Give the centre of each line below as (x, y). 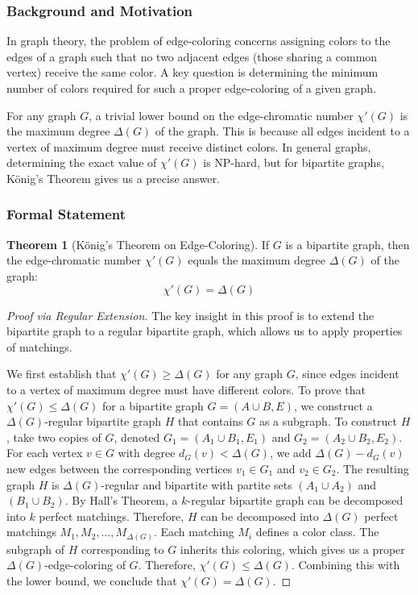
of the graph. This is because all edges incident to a (282, 131)
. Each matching (194, 532)
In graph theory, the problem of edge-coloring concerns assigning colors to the (199, 41)
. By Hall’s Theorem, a (121, 500)
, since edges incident (347, 374)
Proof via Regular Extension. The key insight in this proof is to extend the (190, 315)
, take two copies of (54, 437)
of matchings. (39, 346)
